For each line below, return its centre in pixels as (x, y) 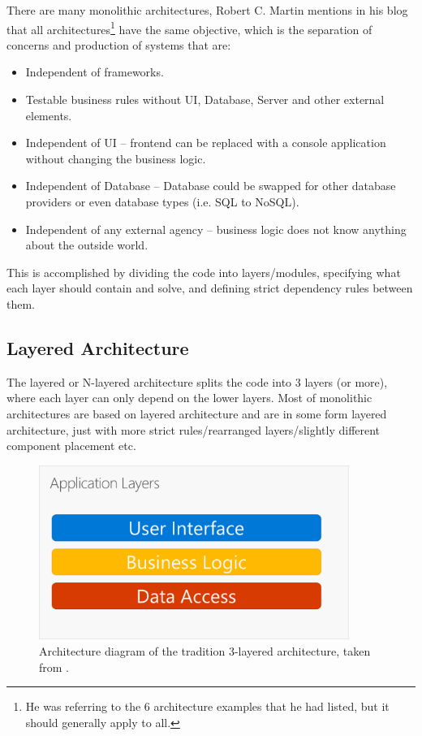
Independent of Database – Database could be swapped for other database (211, 186)
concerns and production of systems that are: (119, 44)
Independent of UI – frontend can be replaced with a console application (206, 143)
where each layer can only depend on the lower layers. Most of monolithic (189, 398)
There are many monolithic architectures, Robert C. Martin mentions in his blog (207, 10)
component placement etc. (71, 446)
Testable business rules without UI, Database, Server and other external (205, 100)
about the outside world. (87, 245)
